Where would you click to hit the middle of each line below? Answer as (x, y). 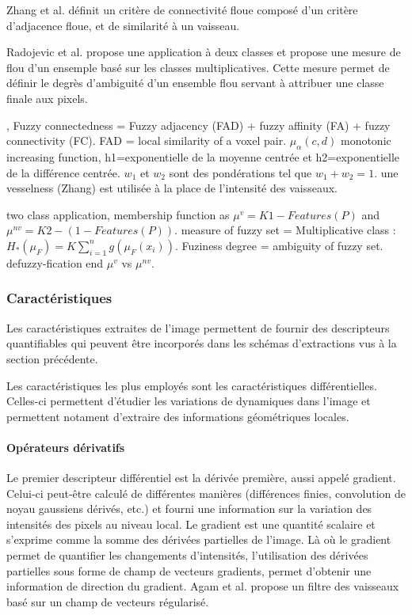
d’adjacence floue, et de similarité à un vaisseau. (123, 25)
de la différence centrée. (63, 172)
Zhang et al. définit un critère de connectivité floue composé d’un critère (182, 9)
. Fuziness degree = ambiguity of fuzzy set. (279, 245)
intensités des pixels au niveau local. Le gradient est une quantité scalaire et (191, 524)
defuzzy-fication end (55, 262)
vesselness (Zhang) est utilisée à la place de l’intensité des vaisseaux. (172, 188)
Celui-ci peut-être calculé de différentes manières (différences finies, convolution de (206, 493)
